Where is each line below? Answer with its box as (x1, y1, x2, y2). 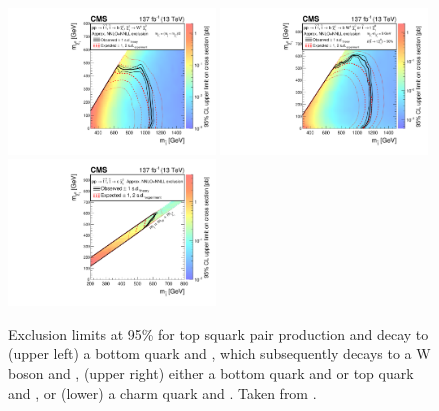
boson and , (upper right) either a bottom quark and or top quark (8, 363, 414, 383)
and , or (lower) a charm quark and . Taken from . (8, 382, 317, 403)
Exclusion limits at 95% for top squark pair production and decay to (8, 323, 429, 344)
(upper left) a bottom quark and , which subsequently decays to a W (8, 343, 431, 364)
